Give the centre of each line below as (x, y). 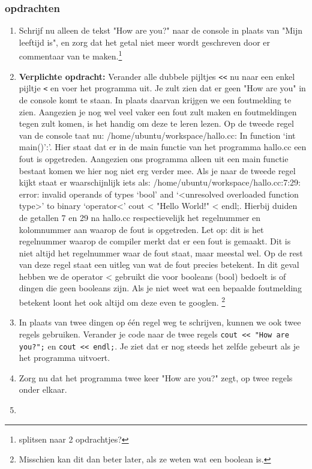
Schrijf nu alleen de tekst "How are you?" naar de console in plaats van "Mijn (161, 30)
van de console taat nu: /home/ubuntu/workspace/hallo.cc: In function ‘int (157, 135)
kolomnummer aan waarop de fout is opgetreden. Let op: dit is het (141, 229)
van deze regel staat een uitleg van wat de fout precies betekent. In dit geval (159, 265)
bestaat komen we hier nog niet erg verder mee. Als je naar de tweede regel (157, 170)
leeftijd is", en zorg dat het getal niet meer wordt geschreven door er (144, 42)
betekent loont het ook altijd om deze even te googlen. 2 (122, 301)
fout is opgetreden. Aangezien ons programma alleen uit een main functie (154, 158)
